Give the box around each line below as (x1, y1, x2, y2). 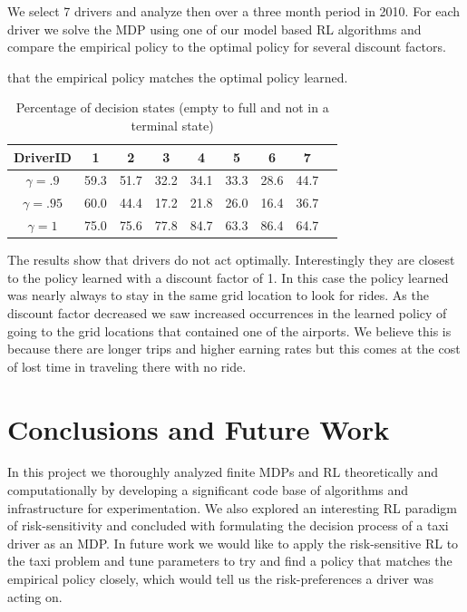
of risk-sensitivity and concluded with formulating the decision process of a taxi (7, 516, 449, 535)
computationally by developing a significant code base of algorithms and (7, 481, 409, 500)
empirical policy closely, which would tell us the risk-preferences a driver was (7, 569, 433, 588)
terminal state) (131, 115, 214, 134)
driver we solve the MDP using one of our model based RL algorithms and (7, 19, 422, 38)
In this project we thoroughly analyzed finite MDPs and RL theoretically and (7, 462, 439, 481)
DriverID (14, 147, 72, 166)
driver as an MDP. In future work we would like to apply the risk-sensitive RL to (7, 533, 459, 552)
